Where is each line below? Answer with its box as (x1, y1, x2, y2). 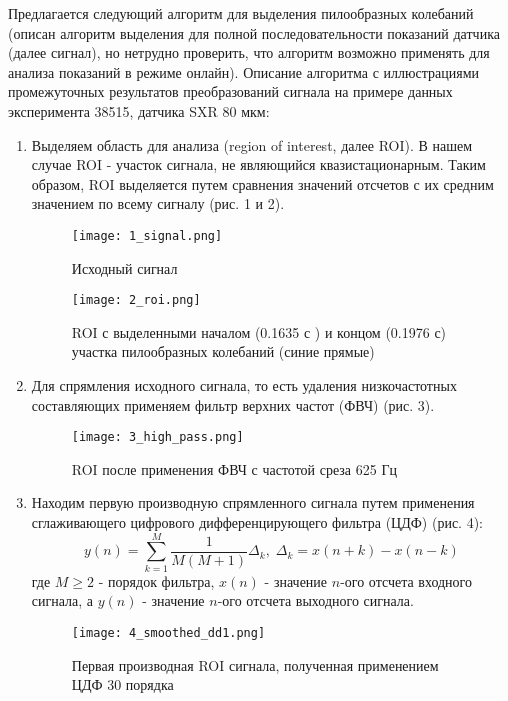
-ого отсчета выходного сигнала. (217, 590, 414, 611)
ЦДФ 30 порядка (71, 674, 174, 695)
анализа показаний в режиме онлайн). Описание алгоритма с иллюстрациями (8, 61, 479, 82)
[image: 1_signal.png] (71, 228, 223, 243)
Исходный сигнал (71, 257, 178, 278)
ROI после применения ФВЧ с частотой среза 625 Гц (71, 458, 397, 479)
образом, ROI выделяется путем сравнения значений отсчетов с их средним (31, 173, 494, 194)
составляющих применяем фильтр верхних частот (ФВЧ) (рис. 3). (31, 394, 435, 415)
